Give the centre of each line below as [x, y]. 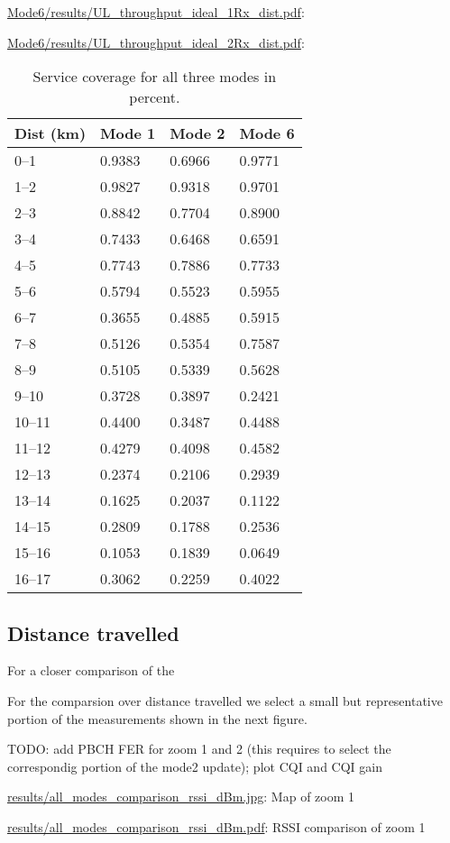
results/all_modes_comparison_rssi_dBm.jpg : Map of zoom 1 [181, 797]
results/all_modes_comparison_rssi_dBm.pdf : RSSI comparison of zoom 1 [216, 826]
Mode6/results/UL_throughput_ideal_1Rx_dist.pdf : [156, 12]
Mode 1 [128, 133]
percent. [155, 97]
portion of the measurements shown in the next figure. [157, 718]
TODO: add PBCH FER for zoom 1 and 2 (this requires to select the [199, 749]
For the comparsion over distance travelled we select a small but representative [225, 700]
